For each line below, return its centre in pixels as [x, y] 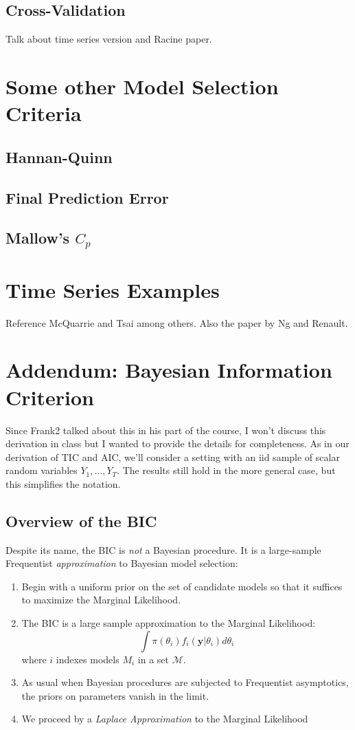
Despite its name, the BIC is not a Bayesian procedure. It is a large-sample [163, 549]
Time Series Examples [113, 289]
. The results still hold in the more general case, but [226, 470]
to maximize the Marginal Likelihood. [101, 600]
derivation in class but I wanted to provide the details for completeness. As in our [177, 443]
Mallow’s [38, 238]
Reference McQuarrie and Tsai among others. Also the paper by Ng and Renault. [177, 322]
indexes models [88, 659]
